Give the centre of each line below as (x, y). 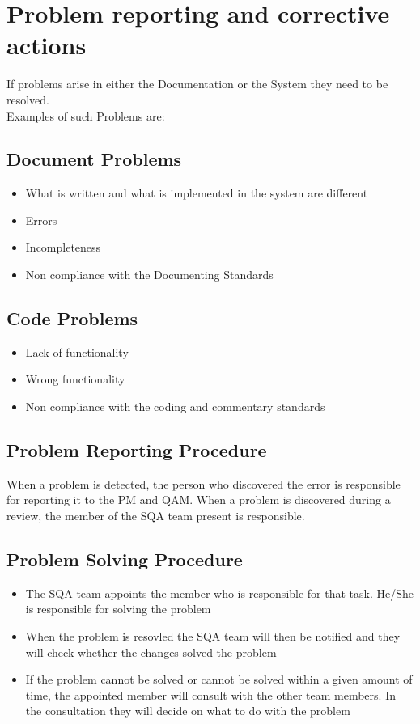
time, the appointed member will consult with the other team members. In (210, 694)
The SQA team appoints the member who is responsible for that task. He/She (220, 593)
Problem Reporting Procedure (137, 450)
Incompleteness (63, 247)
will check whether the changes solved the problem (151, 652)
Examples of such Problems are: (86, 115)
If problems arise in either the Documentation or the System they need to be (197, 84)
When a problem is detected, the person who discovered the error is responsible (204, 483)
